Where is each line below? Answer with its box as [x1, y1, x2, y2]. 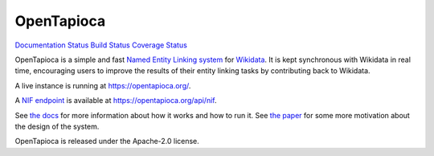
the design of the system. [14, 121, 100, 131]
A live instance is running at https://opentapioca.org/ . [14, 80, 191, 90]
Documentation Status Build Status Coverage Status [14, 40, 188, 50]
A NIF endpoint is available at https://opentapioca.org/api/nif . [14, 96, 217, 105]
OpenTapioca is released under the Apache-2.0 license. [14, 137, 200, 146]
